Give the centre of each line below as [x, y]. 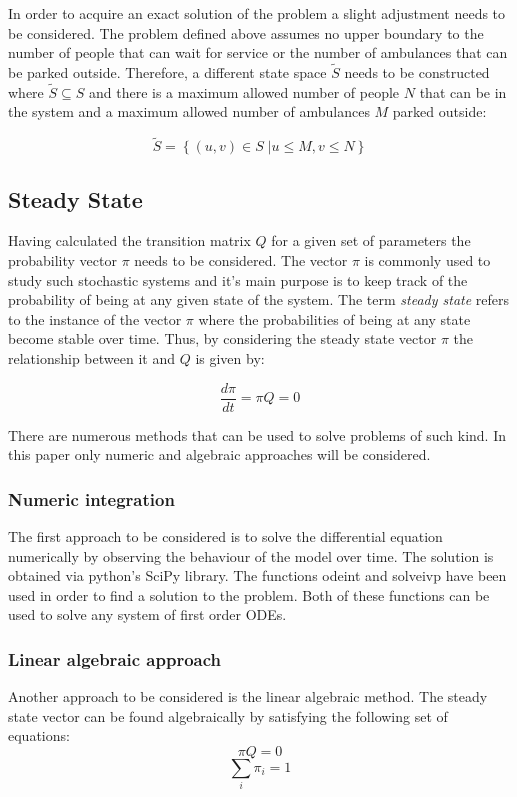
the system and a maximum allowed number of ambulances [189, 111]
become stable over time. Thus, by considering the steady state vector [222, 338]
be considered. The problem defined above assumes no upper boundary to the [246, 32]
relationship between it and [91, 357]
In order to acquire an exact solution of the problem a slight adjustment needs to [257, 13]
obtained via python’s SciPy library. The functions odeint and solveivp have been [257, 575]
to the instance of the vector [95, 318]
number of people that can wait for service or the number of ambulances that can [258, 52]
